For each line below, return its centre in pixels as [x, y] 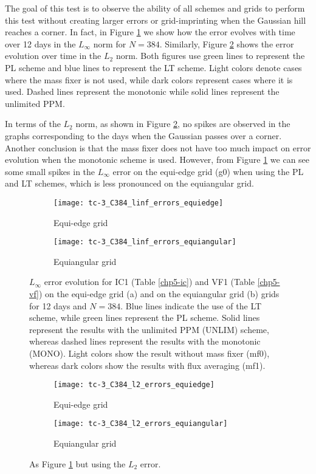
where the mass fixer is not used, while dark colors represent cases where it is [149, 79]
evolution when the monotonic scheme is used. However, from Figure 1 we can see [157, 160]
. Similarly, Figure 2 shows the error [227, 43]
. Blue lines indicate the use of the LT [191, 305]
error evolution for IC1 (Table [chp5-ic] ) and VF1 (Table [149, 282]
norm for [110, 43]
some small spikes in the [50, 171]
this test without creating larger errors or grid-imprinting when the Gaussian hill [156, 20]
